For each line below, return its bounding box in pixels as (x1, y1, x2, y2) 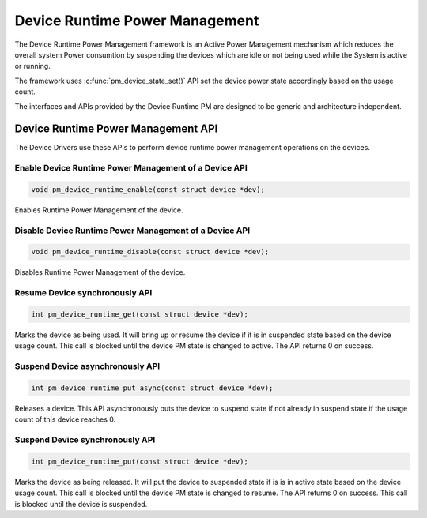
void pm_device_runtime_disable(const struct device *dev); (31, 247, 270, 257)
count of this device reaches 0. (14, 415, 116, 424)
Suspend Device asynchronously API (14, 361, 161, 372)
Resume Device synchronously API (14, 287, 153, 298)
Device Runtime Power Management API (14, 122, 218, 136)
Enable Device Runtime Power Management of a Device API (14, 163, 248, 174)
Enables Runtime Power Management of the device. (14, 205, 183, 215)
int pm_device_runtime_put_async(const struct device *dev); (31, 383, 274, 392)
